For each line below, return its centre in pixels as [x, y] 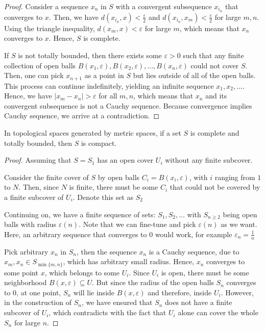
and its [216, 96]
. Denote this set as [103, 197]
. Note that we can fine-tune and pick [137, 224]
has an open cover [125, 160]
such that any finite [213, 55]
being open [240, 214]
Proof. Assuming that [38, 160]
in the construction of [38, 302]
